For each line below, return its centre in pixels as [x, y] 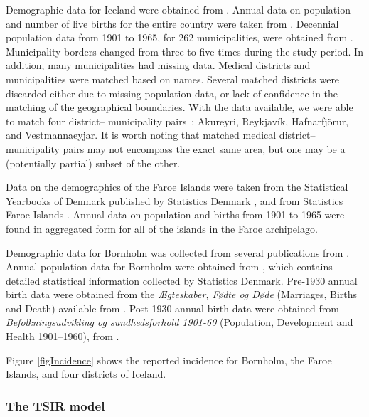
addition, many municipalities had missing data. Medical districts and [158, 65]
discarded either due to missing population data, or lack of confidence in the [172, 93]
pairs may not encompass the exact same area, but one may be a [204, 148]
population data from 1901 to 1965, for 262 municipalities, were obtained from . [180, 37]
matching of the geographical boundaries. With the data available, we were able [180, 107]
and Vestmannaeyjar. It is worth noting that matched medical [141, 135]
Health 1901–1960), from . [63, 336]
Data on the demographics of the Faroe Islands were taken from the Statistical [177, 187]
